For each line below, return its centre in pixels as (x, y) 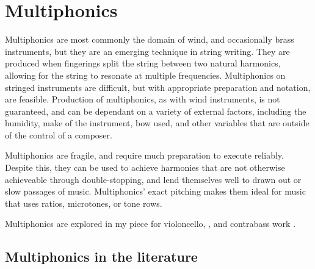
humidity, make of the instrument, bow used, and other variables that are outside (157, 123)
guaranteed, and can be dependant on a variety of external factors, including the (156, 111)
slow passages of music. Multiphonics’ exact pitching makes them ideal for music (155, 191)
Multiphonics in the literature (101, 256)
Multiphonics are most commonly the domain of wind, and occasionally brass (150, 39)
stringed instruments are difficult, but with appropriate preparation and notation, (158, 87)
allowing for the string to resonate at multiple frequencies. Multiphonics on (145, 75)
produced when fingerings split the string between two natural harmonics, (143, 63)
